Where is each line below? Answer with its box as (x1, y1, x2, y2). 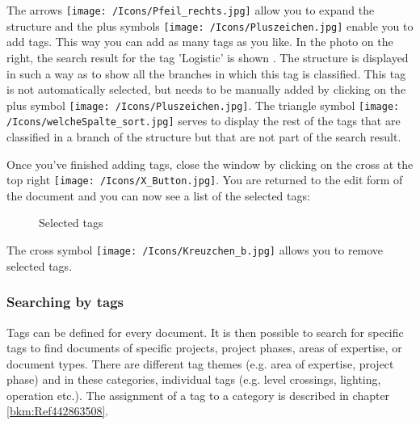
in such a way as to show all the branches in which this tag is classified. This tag (6, 65, 406, 82)
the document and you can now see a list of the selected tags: (6, 187, 310, 204)
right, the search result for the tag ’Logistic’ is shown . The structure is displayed (6, 48, 409, 65)
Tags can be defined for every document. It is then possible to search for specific (6, 323, 404, 340)
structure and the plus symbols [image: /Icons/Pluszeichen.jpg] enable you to (6, 17, 414, 34)
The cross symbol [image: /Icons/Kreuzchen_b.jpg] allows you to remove (6, 242, 384, 259)
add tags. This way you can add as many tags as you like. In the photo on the (6, 33, 393, 50)
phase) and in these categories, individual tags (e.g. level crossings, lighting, (6, 371, 381, 388)
